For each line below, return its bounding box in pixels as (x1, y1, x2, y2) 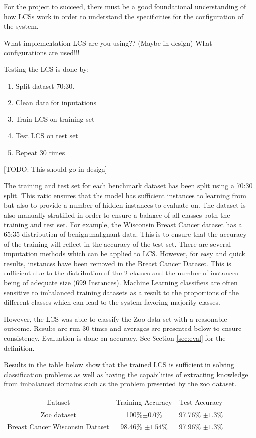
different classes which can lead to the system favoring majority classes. (4, 297, 220, 307)
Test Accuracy (179, 396, 223, 407)
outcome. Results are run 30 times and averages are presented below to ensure (4, 323, 242, 333)
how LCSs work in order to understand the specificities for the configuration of (4, 11, 243, 21)
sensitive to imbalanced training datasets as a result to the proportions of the (4, 287, 239, 297)
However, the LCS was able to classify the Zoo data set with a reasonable (4, 313, 227, 324)
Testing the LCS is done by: (4, 63, 89, 74)
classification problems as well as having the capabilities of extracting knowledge (4, 369, 248, 379)
